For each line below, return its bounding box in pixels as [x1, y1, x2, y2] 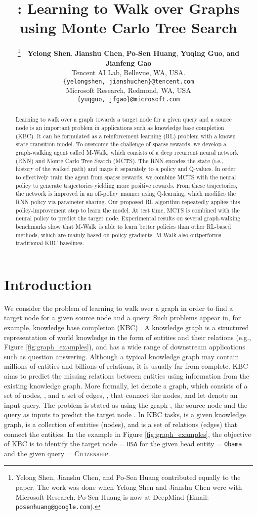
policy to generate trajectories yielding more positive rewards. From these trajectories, [15, 181, 238, 189]
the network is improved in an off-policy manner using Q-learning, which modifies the [15, 189, 236, 198]
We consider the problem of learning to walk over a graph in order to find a [4, 302, 233, 313]
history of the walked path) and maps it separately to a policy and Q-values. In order [15, 165, 236, 173]
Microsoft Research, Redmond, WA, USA [66, 85, 191, 95]
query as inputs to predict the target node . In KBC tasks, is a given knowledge [4, 409, 246, 420]
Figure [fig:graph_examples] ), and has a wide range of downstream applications [4, 342, 245, 352]
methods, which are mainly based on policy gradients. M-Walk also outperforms [15, 230, 221, 239]
